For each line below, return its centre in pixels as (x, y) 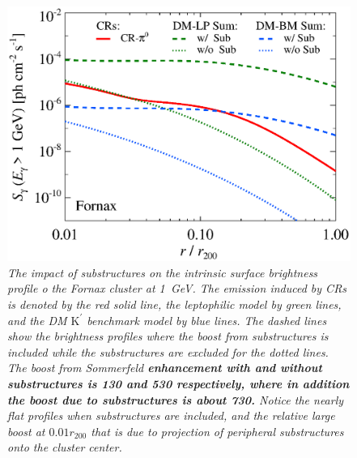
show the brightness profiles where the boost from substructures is (168, 336)
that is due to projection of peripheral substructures (217, 431)
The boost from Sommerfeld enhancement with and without (165, 368)
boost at (26, 431)
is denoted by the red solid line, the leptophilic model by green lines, (174, 304)
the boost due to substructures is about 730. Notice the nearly (176, 399)
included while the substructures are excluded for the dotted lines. (168, 351)
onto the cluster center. (65, 447)
